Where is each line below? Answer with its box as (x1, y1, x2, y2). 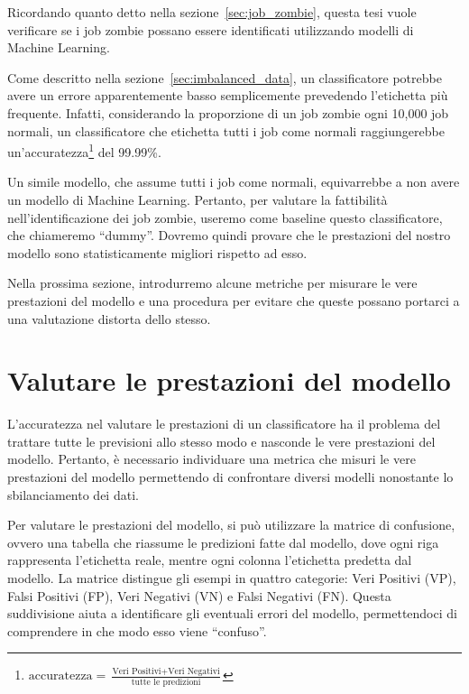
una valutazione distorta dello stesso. (7, 309, 211, 328)
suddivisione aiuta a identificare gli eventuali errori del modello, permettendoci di (7, 604, 457, 623)
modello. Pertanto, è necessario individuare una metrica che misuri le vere (7, 449, 416, 468)
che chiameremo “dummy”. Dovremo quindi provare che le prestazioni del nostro (7, 226, 451, 245)
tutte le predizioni (131, 677, 201, 687)
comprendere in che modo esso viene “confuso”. (7, 621, 267, 640)
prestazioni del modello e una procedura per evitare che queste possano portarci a (7, 291, 460, 310)
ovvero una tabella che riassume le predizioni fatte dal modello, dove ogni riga (7, 532, 439, 551)
